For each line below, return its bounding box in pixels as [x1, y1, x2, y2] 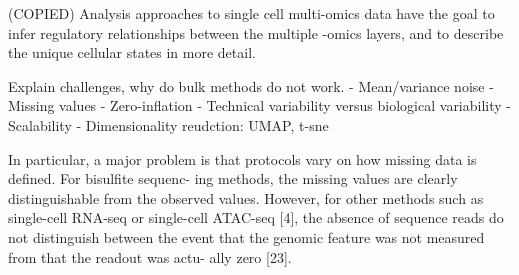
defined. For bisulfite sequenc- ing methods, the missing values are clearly [8, 168, 458, 189]
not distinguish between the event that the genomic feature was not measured [8, 226, 485, 247]
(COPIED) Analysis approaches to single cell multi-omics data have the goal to [8, 3, 495, 23]
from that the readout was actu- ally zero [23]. [8, 246, 292, 267]
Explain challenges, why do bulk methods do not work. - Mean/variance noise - [8, 75, 494, 96]
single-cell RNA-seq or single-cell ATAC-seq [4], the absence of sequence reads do [8, 207, 504, 228]
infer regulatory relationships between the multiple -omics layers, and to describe [8, 22, 504, 43]
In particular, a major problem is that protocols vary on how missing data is [8, 148, 477, 169]
